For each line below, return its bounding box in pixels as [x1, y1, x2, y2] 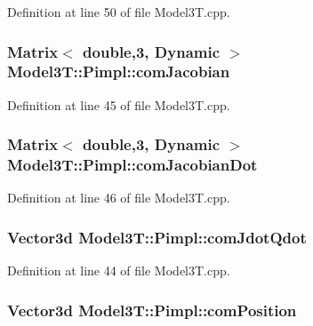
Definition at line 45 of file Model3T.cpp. [7, 95, 230, 114]
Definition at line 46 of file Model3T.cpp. [7, 188, 230, 207]
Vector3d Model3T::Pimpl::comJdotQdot [7, 226, 307, 248]
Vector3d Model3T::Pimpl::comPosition [7, 298, 297, 321]
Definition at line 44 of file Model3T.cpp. [7, 261, 230, 280]
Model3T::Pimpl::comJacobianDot [7, 154, 258, 176]
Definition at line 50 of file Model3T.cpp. [7, 3, 230, 20]
